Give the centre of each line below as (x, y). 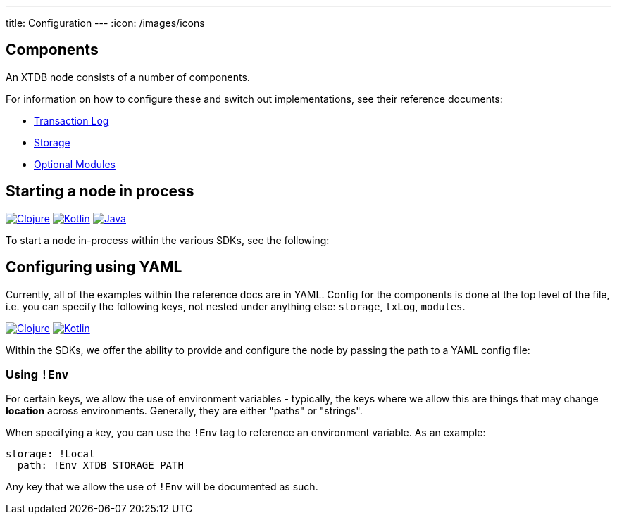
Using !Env (37, 374)
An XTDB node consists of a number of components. (128, 77)
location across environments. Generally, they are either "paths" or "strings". (184, 411)
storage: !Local (50, 454)
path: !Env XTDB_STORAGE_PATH (100, 465)
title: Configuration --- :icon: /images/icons (105, 23)
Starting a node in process (100, 191)
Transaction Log (71, 120)
